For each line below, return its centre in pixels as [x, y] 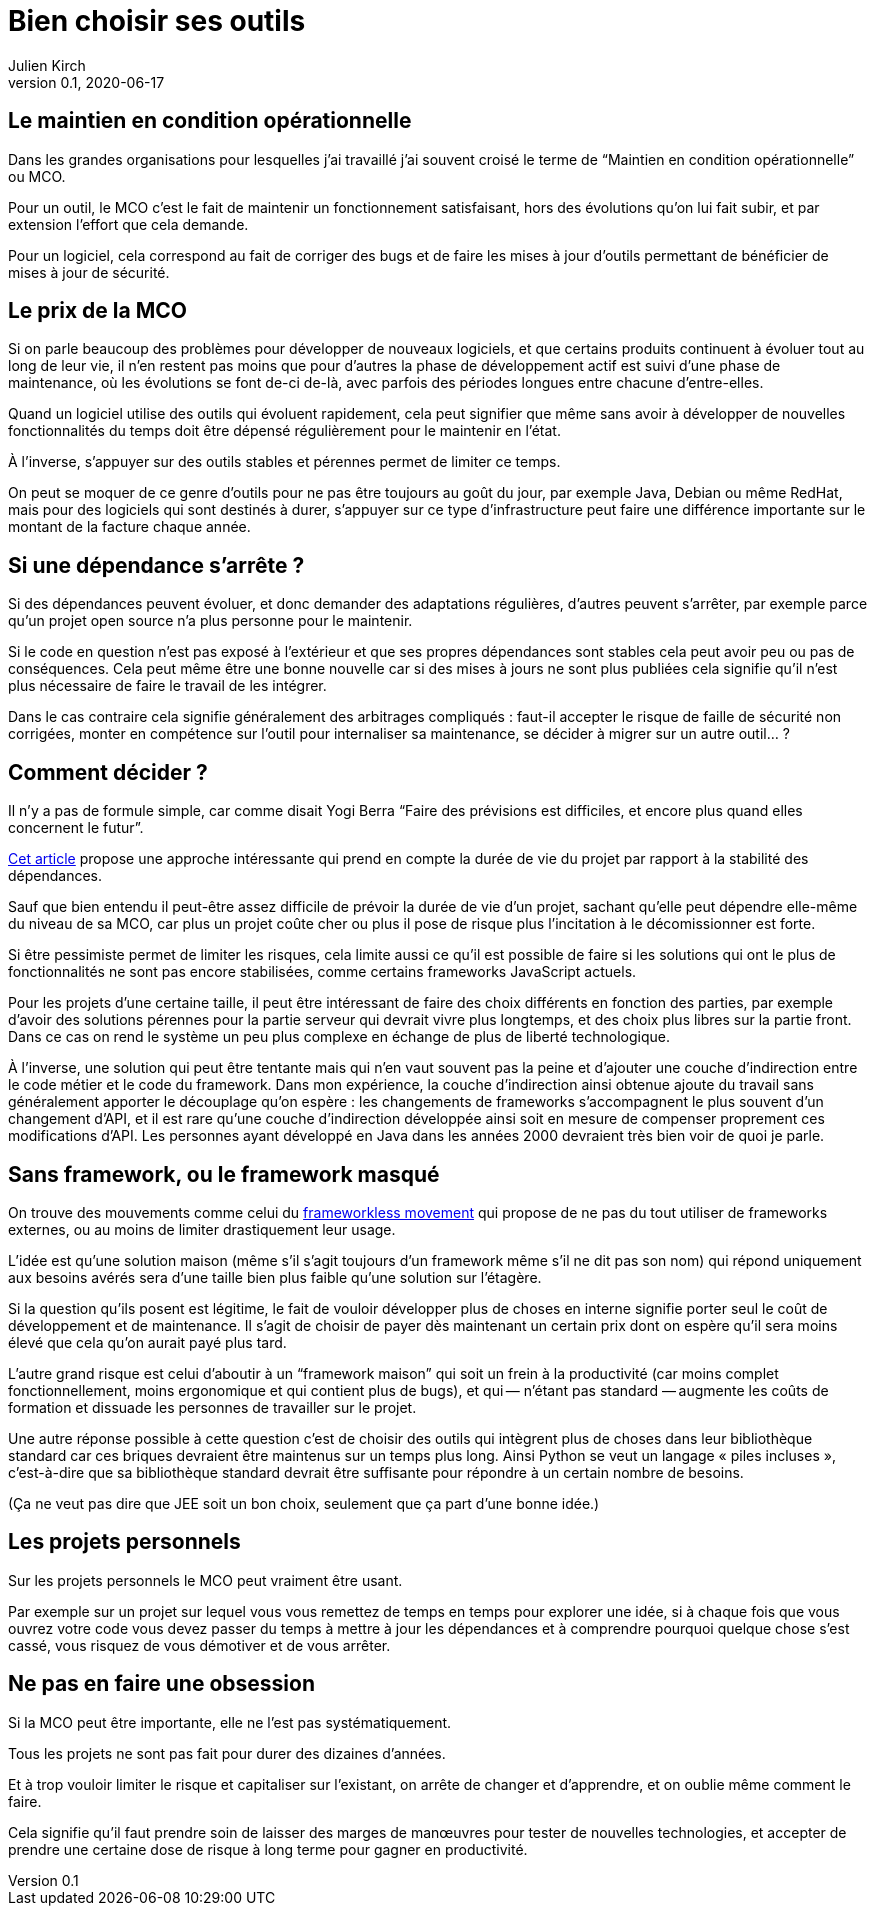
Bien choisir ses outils [157, 21]
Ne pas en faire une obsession [161, 1684]
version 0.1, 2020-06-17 [86, 82]
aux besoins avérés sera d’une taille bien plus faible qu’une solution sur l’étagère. [275, 1277]
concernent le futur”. [76, 828]
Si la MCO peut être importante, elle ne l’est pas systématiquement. [230, 1722]
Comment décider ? [108, 772]
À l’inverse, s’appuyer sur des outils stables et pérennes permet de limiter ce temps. [284, 462]
